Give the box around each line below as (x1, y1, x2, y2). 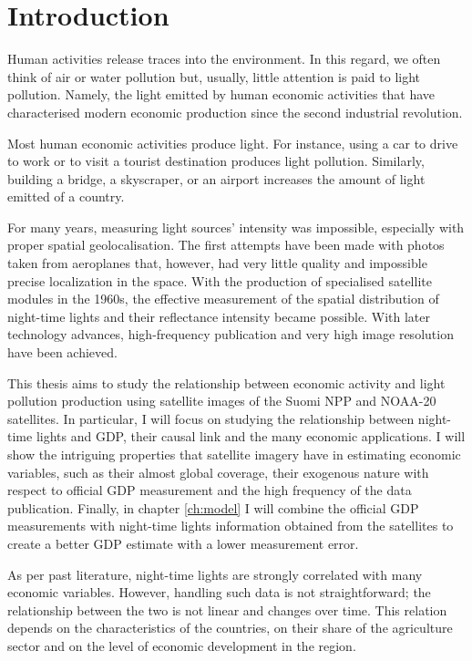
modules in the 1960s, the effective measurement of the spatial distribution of (7, 289, 439, 308)
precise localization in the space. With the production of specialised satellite (7, 271, 432, 290)
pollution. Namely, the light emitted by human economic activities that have (7, 85, 436, 104)
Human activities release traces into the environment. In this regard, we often (7, 49, 441, 68)
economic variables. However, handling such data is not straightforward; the (7, 583, 431, 602)
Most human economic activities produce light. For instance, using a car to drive (7, 133, 458, 152)
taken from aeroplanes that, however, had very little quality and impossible (7, 253, 427, 273)
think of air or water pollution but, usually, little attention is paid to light (7, 67, 421, 86)
